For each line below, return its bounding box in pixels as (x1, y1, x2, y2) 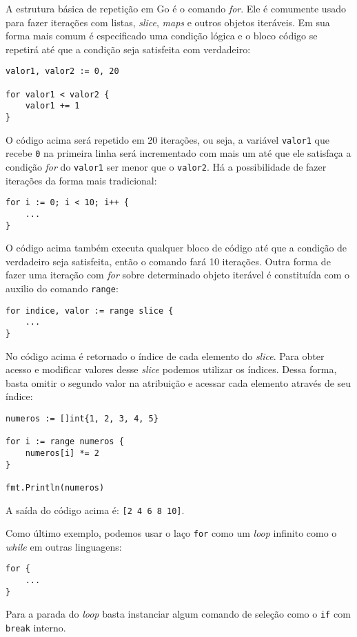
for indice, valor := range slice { (6, 305, 174, 316)
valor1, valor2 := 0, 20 (6, 66, 119, 77)
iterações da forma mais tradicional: (6, 173, 157, 187)
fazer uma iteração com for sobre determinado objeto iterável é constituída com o (6, 267, 350, 282)
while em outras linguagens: (6, 539, 122, 553)
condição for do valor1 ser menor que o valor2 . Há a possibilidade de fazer (6, 159, 327, 173)
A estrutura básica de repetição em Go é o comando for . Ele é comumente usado (6, 1, 346, 15)
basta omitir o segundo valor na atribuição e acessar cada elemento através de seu (6, 375, 351, 390)
